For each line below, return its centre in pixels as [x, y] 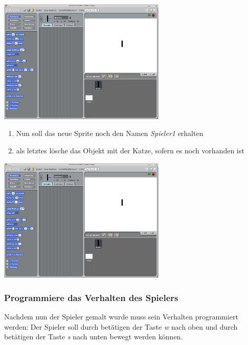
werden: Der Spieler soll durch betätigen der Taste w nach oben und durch [121, 326]
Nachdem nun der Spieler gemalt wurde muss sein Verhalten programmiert [121, 317]
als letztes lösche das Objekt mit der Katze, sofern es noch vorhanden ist [130, 150]
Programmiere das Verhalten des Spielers [91, 297]
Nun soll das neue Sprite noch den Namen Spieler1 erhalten [110, 133]
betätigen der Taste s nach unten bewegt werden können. [94, 337]
